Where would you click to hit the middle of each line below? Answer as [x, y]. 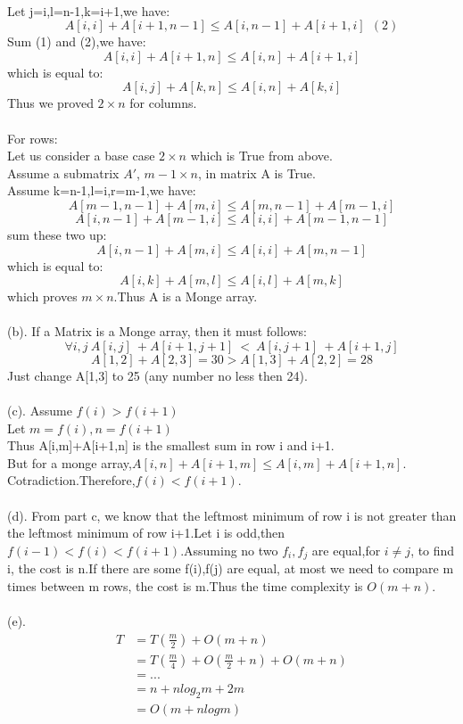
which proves [42, 296]
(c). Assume [40, 411]
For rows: [33, 138]
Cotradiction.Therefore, [71, 480]
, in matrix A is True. [256, 173]
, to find [433, 550]
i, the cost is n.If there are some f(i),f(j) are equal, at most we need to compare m [231, 568]
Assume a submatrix [63, 173]
